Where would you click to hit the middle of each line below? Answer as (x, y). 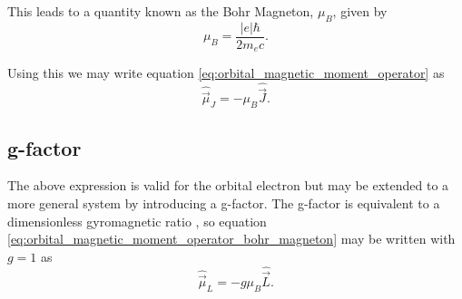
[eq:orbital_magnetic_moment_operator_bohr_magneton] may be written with (231, 239)
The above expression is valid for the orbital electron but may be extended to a (228, 185)
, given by (360, 11)
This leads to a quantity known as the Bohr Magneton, (161, 11)
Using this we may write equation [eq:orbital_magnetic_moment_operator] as (226, 73)
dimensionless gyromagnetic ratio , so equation (137, 221)
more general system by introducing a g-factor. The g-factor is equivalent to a (224, 203)
